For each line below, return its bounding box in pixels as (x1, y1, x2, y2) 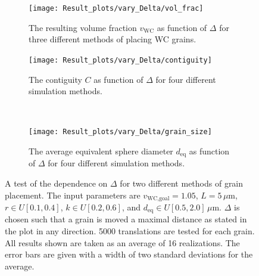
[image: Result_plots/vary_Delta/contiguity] (29, 55, 212, 64)
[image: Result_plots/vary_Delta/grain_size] (29, 128, 212, 137)
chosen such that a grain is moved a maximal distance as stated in (5, 213, 247, 225)
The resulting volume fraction (29, 21, 137, 33)
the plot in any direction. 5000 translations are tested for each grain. (5, 225, 255, 237)
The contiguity (29, 73, 82, 85)
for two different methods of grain (120, 176, 244, 189)
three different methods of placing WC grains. (29, 33, 196, 45)
